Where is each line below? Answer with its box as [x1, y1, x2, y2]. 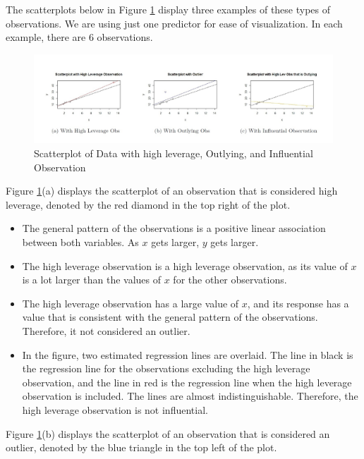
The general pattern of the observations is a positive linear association [22, 221, 326, 235]
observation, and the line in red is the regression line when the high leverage [22, 374, 352, 389]
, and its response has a [247, 295, 349, 310]
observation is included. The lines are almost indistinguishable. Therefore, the [22, 388, 358, 403]
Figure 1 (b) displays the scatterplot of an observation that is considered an [6, 426, 330, 441]
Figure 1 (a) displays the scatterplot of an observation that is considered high [6, 183, 338, 198]
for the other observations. [173, 272, 287, 287]
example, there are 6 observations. [6, 30, 153, 44]
